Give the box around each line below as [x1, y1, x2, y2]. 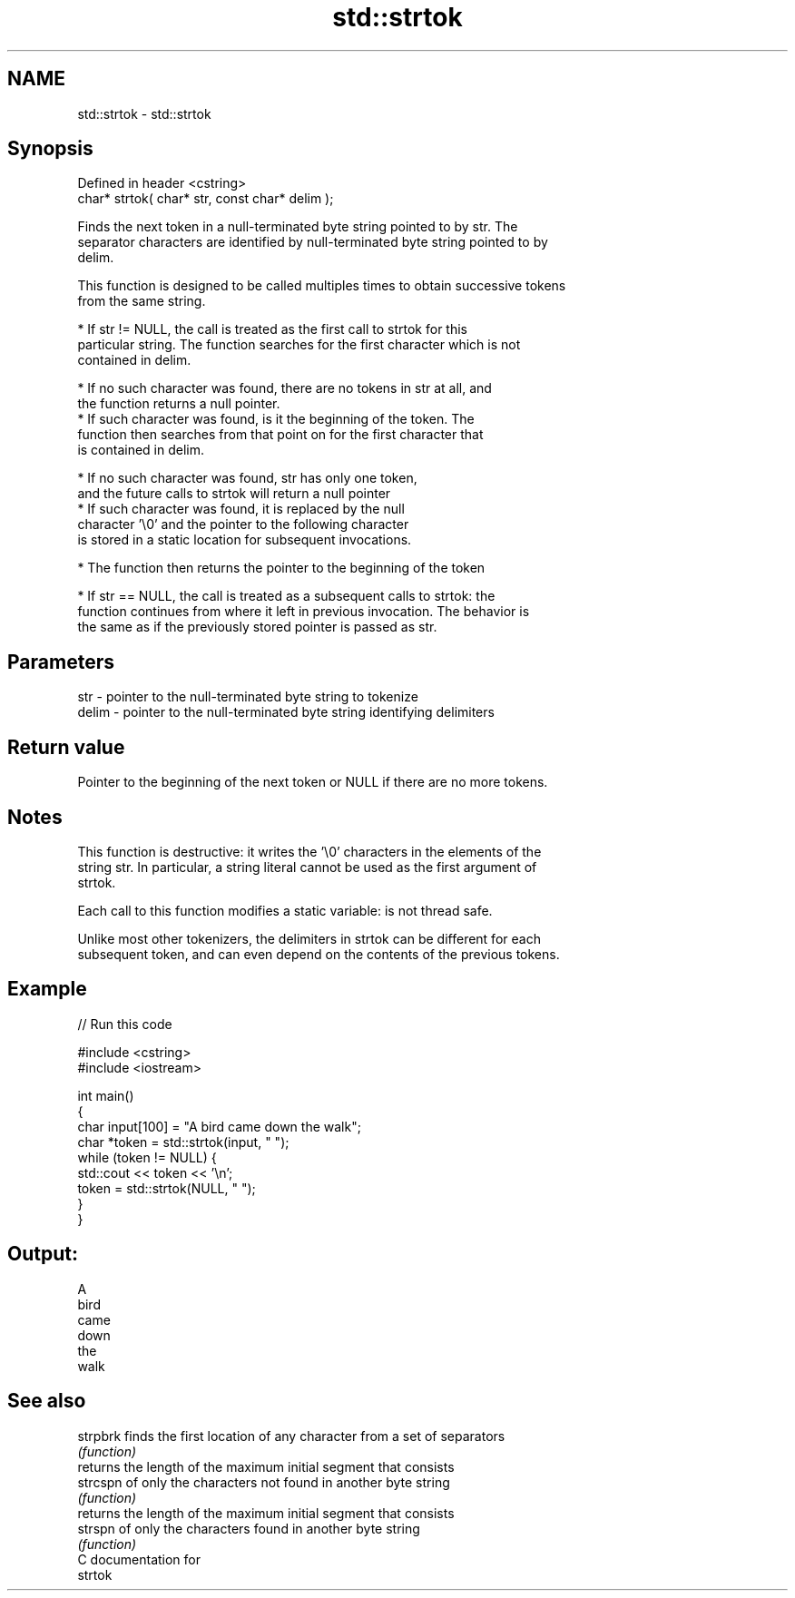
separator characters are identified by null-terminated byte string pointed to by [77, 234, 548, 250]
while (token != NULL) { [77, 1149, 217, 1165]
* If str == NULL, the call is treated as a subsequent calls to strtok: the [77, 588, 496, 604]
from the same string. [77, 293, 206, 309]
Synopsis [7, 137, 93, 161]
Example [7, 977, 87, 1001]
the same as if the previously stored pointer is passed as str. [77, 619, 437, 635]
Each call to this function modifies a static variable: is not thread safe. [77, 902, 493, 918]
